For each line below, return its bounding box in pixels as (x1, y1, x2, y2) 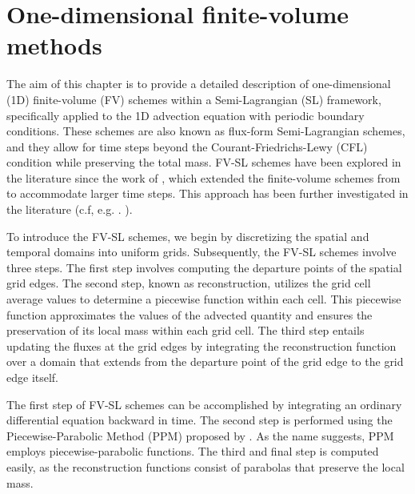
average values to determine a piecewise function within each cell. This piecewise (6, 291, 401, 307)
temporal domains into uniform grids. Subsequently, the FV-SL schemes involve (6, 243, 397, 260)
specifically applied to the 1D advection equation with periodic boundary (6, 106, 365, 123)
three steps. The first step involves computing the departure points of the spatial (6, 259, 402, 275)
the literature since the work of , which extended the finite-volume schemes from (6, 169, 401, 186)
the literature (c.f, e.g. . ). (6, 201, 133, 218)
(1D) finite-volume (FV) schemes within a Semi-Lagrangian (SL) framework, (6, 90, 381, 107)
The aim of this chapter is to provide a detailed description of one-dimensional (6, 75, 391, 92)
